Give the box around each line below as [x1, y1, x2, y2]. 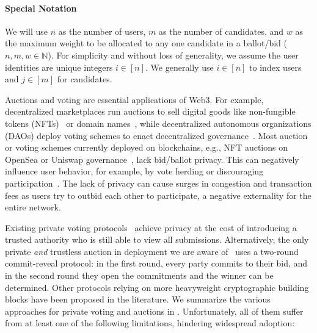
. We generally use [145, 60, 214, 73]
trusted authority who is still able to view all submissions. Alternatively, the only [5, 233, 309, 246]
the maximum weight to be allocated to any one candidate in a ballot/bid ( [5, 37, 287, 49]
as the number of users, [58, 24, 146, 37]
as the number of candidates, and [159, 24, 284, 37]
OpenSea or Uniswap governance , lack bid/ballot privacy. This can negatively [5, 152, 299, 165]
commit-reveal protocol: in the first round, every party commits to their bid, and [5, 257, 308, 270]
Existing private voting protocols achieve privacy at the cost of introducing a [5, 221, 297, 234]
